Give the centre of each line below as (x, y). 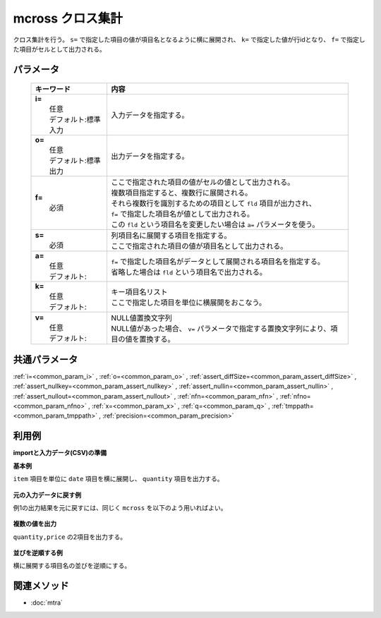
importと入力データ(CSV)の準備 (60, 453)
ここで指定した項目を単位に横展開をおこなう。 (188, 303)
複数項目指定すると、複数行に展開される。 (181, 193)
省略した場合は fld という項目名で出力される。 (189, 272)
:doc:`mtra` (47, 602)
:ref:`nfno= (295, 396)
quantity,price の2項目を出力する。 (70, 537)
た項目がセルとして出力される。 (59, 49)
